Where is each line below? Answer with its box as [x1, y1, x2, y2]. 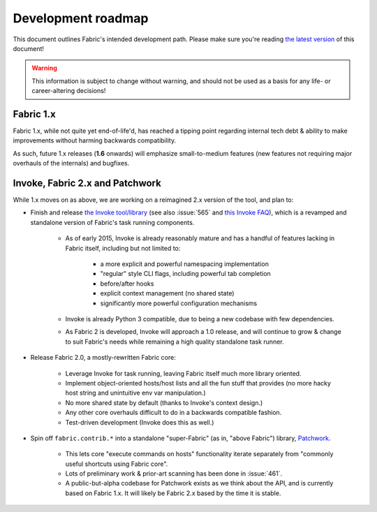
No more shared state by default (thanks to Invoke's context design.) [65, 398, 263, 407]
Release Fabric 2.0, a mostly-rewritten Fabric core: [30, 353, 176, 362]
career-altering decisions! [31, 87, 106, 95]
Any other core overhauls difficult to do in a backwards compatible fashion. [65, 409, 282, 417]
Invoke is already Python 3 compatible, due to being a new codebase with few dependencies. [65, 315, 334, 323]
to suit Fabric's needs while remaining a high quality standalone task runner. [65, 337, 284, 346]
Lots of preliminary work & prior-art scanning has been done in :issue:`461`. [65, 469, 283, 478]
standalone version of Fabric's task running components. [30, 218, 195, 226]
